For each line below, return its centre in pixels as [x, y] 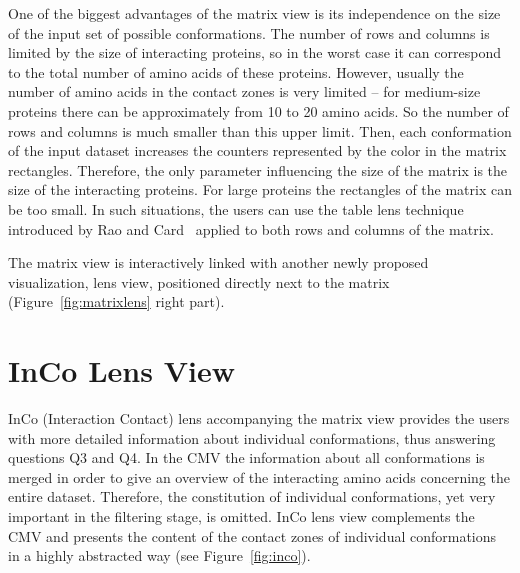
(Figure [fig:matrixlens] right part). [116, 301]
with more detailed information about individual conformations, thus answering [252, 437]
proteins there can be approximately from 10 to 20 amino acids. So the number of [258, 110]
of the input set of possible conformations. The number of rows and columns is [249, 32]
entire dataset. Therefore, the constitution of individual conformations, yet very [252, 496]
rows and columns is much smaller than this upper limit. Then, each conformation [260, 130]
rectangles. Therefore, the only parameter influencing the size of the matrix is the [257, 169]
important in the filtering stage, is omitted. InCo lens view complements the [241, 516]
